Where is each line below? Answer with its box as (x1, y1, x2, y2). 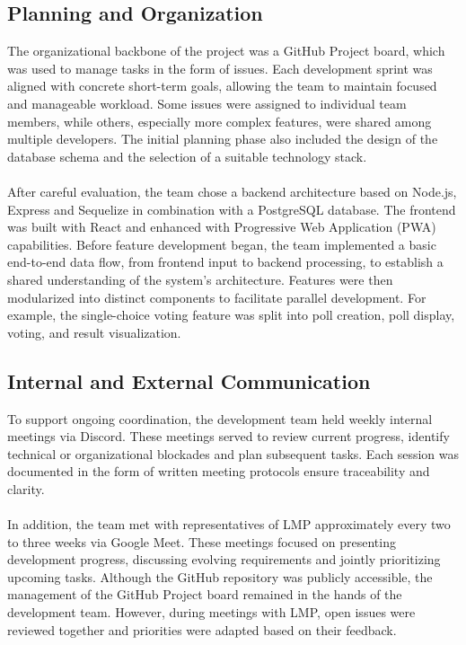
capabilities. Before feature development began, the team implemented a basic (7, 234, 436, 253)
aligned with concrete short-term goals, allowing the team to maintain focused (7, 76, 437, 95)
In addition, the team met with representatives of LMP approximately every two (7, 515, 451, 534)
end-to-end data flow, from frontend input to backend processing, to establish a (7, 252, 444, 271)
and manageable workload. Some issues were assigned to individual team (7, 93, 407, 112)
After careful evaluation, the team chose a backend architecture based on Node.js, (7, 181, 457, 200)
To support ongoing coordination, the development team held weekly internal (7, 409, 433, 428)
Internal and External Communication (7, 367, 371, 394)
